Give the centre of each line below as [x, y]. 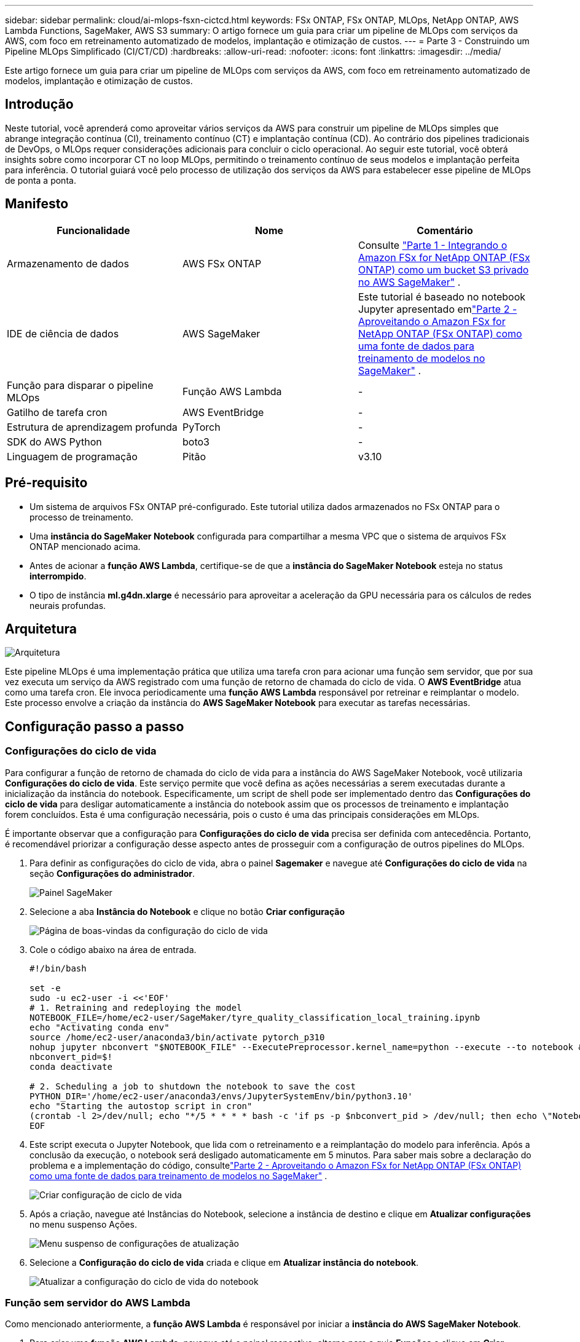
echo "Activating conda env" [100, 1027]
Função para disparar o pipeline [80, 385]
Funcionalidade [93, 230]
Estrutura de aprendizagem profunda [92, 427]
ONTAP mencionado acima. [85, 546]
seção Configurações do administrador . [112, 873]
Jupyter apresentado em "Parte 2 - [437, 309]
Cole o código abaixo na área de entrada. [113, 949]
